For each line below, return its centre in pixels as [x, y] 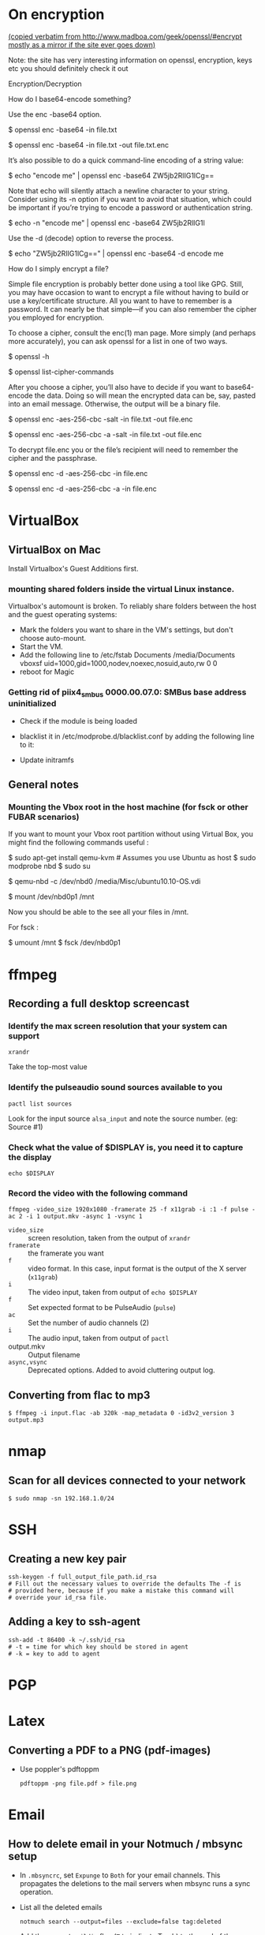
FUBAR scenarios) [44, 817]
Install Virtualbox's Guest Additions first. [73, 568]
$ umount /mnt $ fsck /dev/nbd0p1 [64, 943]
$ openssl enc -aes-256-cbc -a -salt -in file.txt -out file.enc [105, 434]
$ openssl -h [29, 356]
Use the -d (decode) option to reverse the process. [91, 238]
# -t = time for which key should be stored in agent [99, 1647]
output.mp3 [26, 1420]
